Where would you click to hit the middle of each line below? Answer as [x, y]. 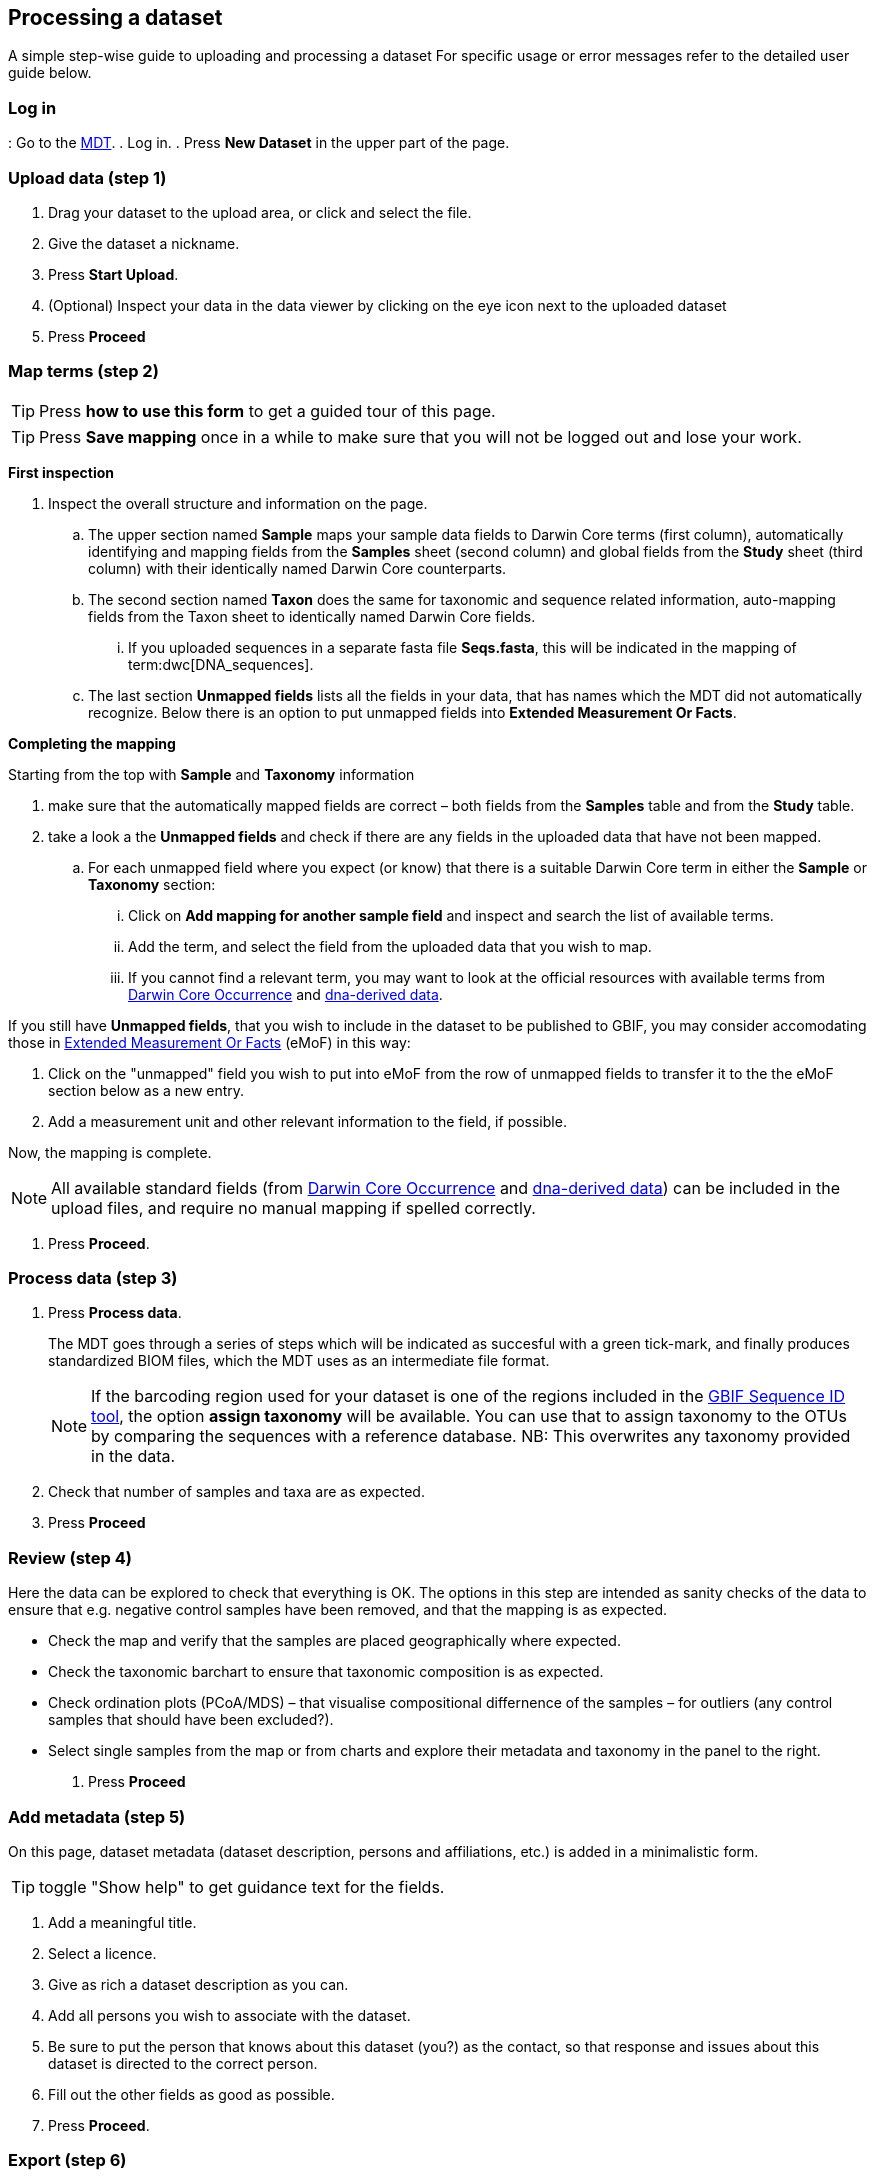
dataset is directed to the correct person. [183, 2063]
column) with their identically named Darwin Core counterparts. [297, 568]
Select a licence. [102, 1953]
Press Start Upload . [113, 274]
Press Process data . [115, 1313]
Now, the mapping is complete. [110, 1152]
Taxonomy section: [152, 884]
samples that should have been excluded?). [191, 1720]
